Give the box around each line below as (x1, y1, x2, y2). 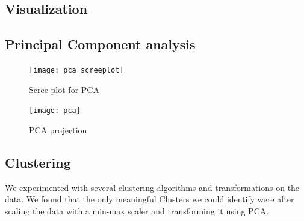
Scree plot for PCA (29, 83, 99, 95)
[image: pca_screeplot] (29, 65, 124, 74)
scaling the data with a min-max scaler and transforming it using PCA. (5, 204, 269, 217)
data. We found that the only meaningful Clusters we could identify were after (5, 193, 294, 205)
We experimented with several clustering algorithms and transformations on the (5, 181, 300, 193)
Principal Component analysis (5, 35, 196, 53)
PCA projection (29, 123, 87, 136)
